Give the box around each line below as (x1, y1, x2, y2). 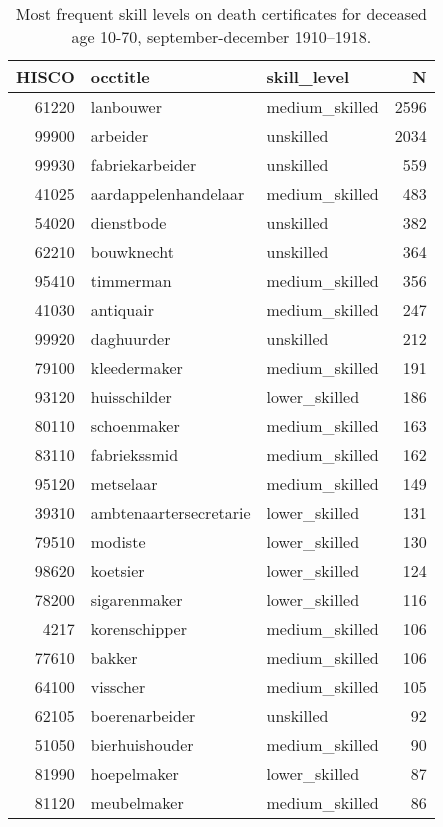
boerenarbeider (90, 704, 196, 727)
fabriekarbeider (90, 153, 197, 176)
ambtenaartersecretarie (90, 501, 251, 524)
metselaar (90, 472, 158, 495)
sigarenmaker (90, 588, 183, 611)
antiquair (90, 298, 154, 321)
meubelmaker (90, 791, 184, 814)
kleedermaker (90, 356, 183, 379)
